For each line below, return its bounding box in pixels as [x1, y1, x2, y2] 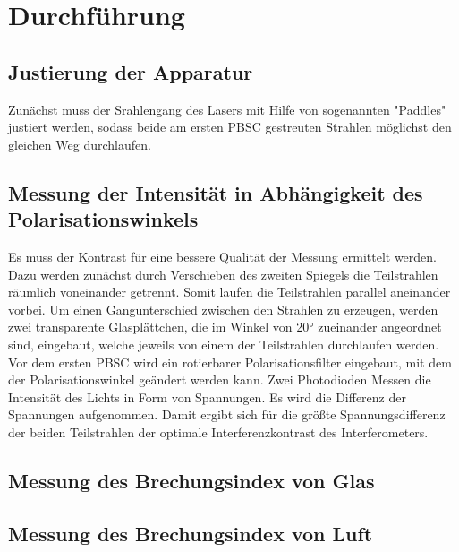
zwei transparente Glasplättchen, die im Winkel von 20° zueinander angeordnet [8, 317, 442, 336]
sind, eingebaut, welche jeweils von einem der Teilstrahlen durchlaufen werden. [8, 334, 439, 353]
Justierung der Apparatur [8, 57, 253, 85]
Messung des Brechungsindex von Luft [8, 519, 373, 547]
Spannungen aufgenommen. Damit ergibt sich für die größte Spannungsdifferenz [8, 405, 446, 424]
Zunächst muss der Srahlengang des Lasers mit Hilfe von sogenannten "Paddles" [8, 99, 446, 118]
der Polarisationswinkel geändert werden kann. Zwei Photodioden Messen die [8, 370, 431, 389]
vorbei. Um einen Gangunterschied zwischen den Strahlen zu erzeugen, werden [8, 299, 438, 318]
